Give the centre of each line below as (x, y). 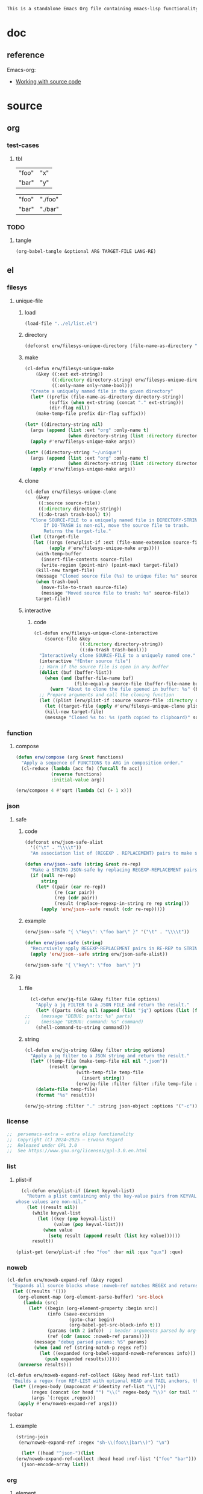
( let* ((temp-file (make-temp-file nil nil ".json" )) (99, 1062)
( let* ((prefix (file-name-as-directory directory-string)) (107, 397)
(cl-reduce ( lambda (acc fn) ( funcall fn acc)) (82, 768)
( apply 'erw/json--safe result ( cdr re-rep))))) (103, 909)
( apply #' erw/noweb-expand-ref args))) (68, 1403)
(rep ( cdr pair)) (76, 898)
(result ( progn (68, 1067)
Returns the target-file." (77, 531)
